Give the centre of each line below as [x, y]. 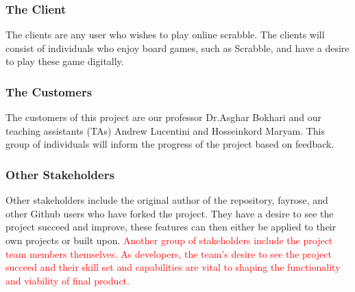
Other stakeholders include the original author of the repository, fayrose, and [167, 200]
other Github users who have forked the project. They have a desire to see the [170, 213]
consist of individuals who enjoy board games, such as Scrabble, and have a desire [177, 48]
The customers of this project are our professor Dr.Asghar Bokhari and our [163, 117]
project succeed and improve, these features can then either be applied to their [171, 227]
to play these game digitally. [65, 61]
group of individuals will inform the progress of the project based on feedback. [170, 144]
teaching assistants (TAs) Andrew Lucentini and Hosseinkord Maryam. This [166, 130]
